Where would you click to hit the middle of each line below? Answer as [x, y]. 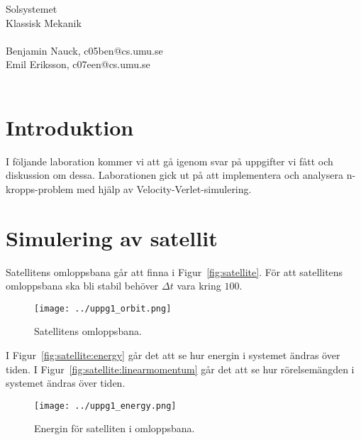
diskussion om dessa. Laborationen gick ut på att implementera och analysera [174, 175]
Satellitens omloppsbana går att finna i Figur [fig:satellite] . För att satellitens [174, 271]
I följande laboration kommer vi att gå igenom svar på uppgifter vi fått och [170, 161]
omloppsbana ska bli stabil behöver [82, 286]
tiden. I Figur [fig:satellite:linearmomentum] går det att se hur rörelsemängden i [180, 369]
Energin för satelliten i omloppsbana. [115, 428]
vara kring [199, 286]
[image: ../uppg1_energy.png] [105, 406]
